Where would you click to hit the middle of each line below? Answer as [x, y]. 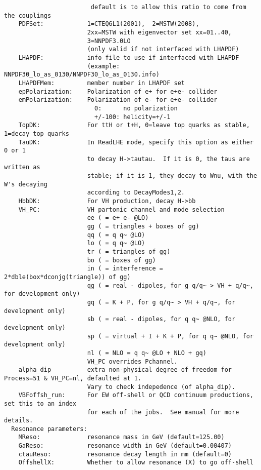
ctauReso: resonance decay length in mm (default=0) [125, 454]
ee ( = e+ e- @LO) [118, 218]
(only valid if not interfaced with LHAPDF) [163, 49]
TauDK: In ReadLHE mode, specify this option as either [136, 142]
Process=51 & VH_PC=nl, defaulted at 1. [73, 378]
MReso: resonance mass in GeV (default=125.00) [121, 437]
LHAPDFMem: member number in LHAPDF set [101, 83]
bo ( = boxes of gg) [121, 260]
